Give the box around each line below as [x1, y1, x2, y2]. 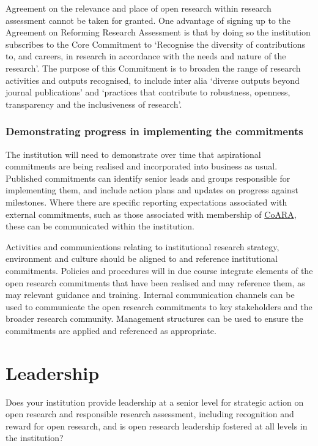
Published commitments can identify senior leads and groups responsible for [6, 171, 290, 184]
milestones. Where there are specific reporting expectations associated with [6, 195, 287, 208]
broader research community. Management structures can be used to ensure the [6, 312, 303, 325]
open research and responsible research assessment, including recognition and [6, 407, 294, 420]
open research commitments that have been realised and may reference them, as [6, 276, 305, 289]
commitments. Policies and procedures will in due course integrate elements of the [6, 264, 313, 277]
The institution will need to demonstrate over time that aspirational [6, 147, 261, 160]
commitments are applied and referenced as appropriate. [6, 324, 216, 336]
